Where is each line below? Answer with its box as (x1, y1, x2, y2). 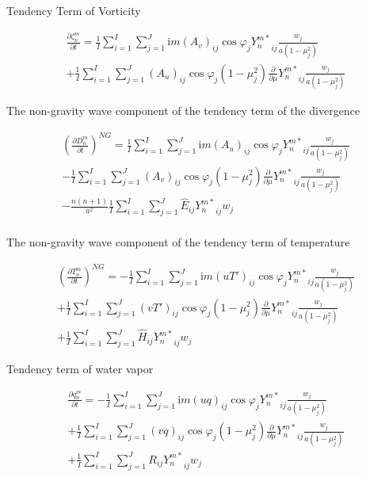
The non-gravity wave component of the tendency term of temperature (6, 234, 350, 250)
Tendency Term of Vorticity (6, 2, 141, 18)
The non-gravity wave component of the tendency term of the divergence (6, 102, 360, 119)
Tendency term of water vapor (6, 360, 154, 376)
